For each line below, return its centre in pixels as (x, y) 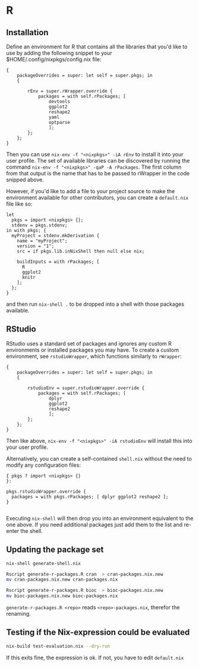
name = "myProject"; (42, 241)
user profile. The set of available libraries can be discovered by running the (98, 161)
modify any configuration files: (44, 465)
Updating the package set (55, 550)
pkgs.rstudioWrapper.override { (46, 491)
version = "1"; (36, 246)
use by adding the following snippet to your (59, 53)
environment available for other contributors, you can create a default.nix (97, 198)
